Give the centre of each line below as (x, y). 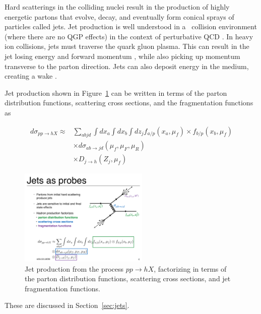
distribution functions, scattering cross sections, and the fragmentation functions (129, 103)
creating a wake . (31, 76)
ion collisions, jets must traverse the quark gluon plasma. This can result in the (127, 46)
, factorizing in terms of (190, 268)
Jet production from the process (74, 268)
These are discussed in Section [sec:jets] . (67, 305)
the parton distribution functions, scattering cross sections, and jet (128, 278)
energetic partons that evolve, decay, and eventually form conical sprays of (119, 16)
